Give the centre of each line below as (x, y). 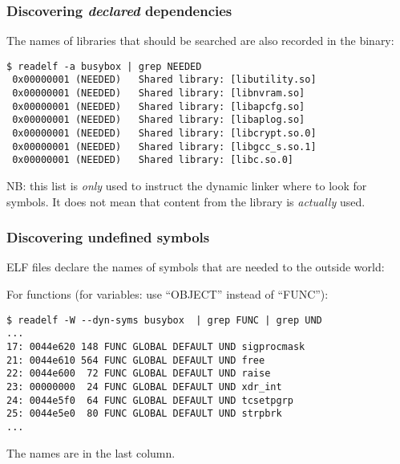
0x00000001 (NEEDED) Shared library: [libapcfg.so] (159, 106)
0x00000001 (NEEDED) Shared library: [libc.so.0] (153, 160)
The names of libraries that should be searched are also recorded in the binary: (200, 41)
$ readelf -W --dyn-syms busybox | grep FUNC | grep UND (164, 320)
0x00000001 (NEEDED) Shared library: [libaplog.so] (159, 120)
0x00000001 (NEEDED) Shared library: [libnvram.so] (159, 94)
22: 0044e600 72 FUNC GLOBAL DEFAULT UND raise (139, 374)
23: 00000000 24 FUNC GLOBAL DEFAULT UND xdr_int (144, 387)
